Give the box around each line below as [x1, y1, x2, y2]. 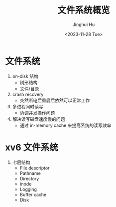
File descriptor [19, 165, 50, 171]
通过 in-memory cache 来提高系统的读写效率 [19, 122, 112, 128]
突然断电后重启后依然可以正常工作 [19, 97, 90, 103]
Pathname [19, 170, 41, 176]
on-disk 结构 [12, 73, 38, 79]
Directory [19, 175, 39, 181]
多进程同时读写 [12, 103, 43, 109]
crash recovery [12, 91, 44, 97]
